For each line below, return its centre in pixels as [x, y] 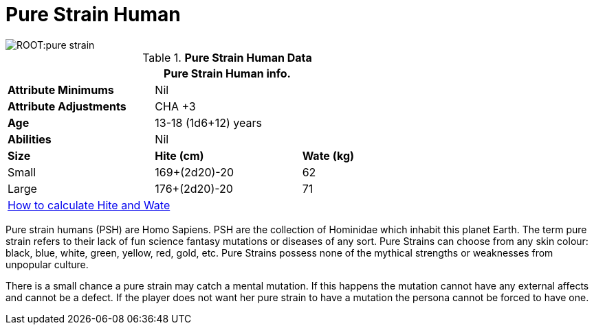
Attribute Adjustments [67, 106]
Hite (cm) [179, 155]
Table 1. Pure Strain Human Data [227, 57]
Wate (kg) [328, 155]
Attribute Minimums [61, 90]
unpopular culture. [47, 264]
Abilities [30, 139]
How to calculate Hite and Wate [89, 205]
